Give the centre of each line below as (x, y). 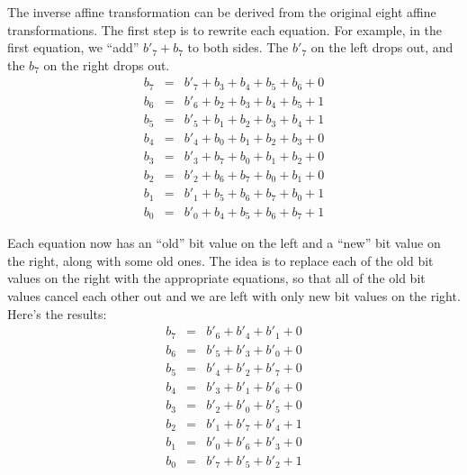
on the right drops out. (107, 64)
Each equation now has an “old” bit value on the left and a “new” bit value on (224, 243)
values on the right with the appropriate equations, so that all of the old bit (216, 278)
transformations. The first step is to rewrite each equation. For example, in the (225, 29)
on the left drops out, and (382, 47)
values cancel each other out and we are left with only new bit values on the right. (234, 296)
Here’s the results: (57, 313)
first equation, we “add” (73, 47)
